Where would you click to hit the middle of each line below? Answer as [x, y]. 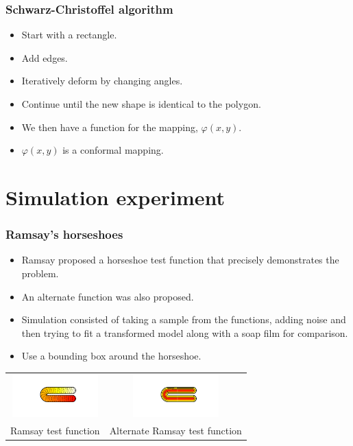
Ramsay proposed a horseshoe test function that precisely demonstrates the [180, 260]
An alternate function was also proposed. [108, 296]
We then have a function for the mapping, [110, 127]
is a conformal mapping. [113, 150]
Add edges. [45, 57]
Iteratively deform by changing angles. [102, 81]
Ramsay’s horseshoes [64, 234]
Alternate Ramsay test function [175, 430]
